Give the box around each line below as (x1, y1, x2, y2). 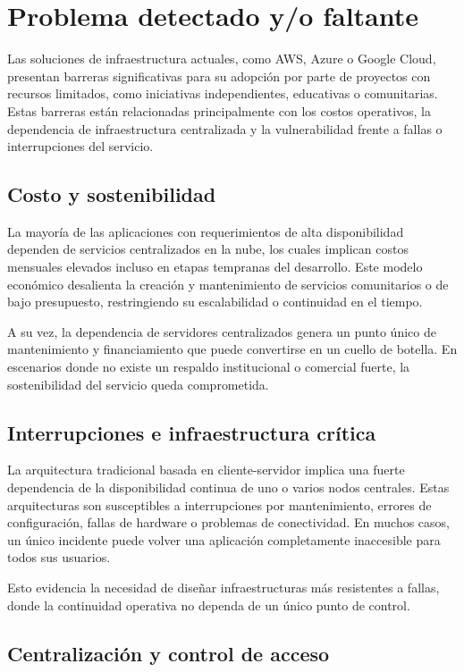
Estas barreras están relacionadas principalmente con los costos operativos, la (7, 101, 431, 120)
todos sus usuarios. (7, 548, 111, 567)
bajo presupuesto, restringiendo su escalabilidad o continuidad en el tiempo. (7, 292, 423, 311)
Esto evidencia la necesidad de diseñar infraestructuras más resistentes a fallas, (7, 578, 440, 596)
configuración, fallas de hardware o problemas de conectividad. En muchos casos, (7, 513, 451, 532)
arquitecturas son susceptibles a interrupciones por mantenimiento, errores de (7, 495, 432, 514)
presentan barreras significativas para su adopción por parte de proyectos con (7, 66, 431, 85)
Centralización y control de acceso (7, 639, 330, 667)
